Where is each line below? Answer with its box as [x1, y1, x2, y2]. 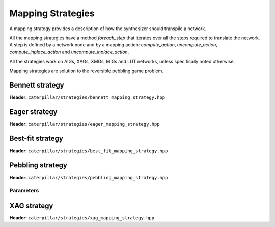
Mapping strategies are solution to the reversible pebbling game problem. [9, 68, 164, 74]
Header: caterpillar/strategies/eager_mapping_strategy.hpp [9, 121, 160, 127]
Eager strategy [9, 107, 58, 117]
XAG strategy [9, 201, 53, 210]
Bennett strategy [9, 81, 65, 90]
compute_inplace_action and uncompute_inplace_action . [9, 49, 129, 55]
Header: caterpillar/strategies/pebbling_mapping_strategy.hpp [9, 175, 168, 181]
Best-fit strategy [9, 134, 64, 143]
